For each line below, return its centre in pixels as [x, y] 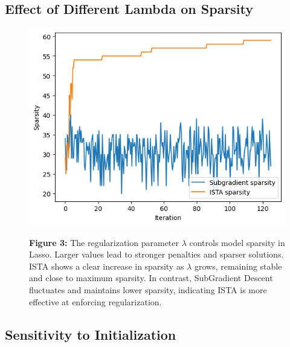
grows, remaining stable [238, 266]
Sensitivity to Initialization [91, 334]
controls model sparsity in [237, 242]
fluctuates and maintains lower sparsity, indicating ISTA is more [148, 290]
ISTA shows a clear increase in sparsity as [107, 266]
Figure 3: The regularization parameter [104, 242]
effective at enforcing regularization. [95, 301]
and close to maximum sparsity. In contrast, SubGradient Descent [151, 278]
